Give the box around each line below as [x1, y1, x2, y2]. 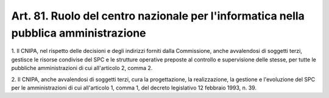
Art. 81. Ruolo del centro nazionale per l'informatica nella [11, 9, 305, 23]
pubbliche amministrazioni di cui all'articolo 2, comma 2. [11, 65, 153, 72]
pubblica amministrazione [11, 26, 146, 40]
